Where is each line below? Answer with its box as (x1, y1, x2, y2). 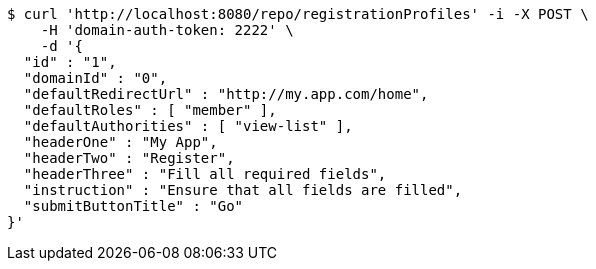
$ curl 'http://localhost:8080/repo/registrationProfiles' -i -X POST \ (7, 6, 589, 22)
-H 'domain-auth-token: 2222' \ (40, 22, 294, 38)
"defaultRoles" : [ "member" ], (23, 102, 277, 118)
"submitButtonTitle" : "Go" (23, 198, 244, 214)
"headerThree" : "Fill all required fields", (23, 166, 387, 182)
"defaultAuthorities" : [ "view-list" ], (23, 118, 353, 134)
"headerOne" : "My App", (23, 134, 218, 150)
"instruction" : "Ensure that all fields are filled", (23, 182, 463, 198)
